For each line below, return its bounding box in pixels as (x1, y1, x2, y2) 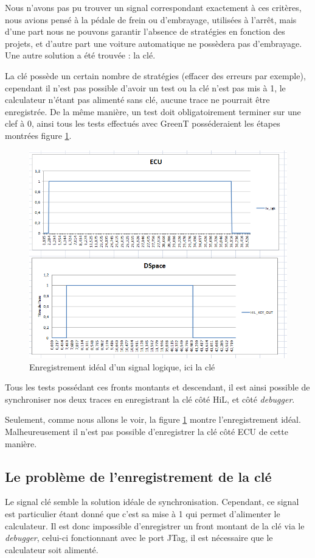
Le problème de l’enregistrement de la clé (5, 467, 272, 486)
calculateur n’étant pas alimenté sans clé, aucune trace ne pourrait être (5, 93, 270, 106)
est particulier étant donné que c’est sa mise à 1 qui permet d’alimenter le (5, 507, 280, 520)
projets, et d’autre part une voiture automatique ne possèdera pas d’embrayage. (5, 37, 302, 49)
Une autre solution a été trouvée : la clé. (5, 49, 156, 62)
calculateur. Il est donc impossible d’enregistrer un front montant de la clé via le (5, 519, 305, 532)
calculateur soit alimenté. (5, 543, 99, 556)
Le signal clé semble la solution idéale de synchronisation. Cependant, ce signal (5, 495, 299, 508)
